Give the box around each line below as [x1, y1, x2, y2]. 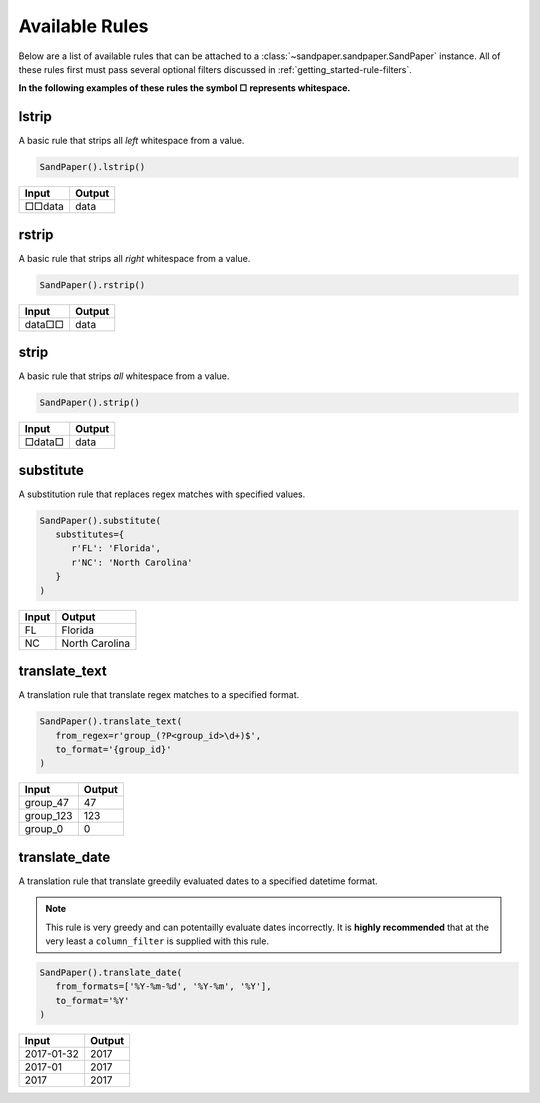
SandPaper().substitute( [39, 515, 162, 526]
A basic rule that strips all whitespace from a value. [18, 370, 230, 382]
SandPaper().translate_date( [39, 966, 183, 978]
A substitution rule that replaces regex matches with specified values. [18, 488, 306, 500]
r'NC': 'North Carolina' [71, 556, 194, 568]
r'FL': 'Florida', [71, 543, 162, 554]
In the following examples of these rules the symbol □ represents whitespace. [18, 82, 351, 94]
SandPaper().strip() [39, 397, 140, 409]
